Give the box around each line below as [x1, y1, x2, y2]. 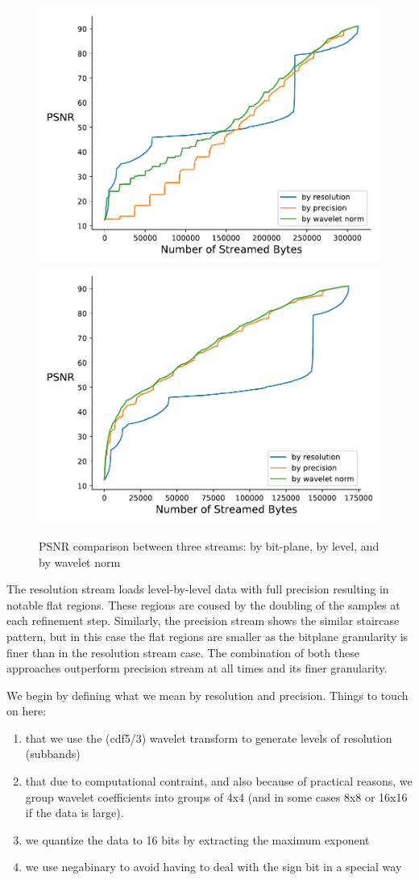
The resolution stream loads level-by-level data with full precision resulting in [6, 580, 389, 597]
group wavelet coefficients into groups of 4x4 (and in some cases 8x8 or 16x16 [25, 788, 408, 805]
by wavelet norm [39, 553, 121, 570]
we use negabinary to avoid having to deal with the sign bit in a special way [25, 858, 402, 875]
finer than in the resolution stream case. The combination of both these [6, 643, 359, 660]
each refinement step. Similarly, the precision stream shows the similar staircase [6, 612, 400, 629]
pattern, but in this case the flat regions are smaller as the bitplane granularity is [6, 627, 409, 644]
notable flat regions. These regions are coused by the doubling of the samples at [6, 596, 400, 613]
